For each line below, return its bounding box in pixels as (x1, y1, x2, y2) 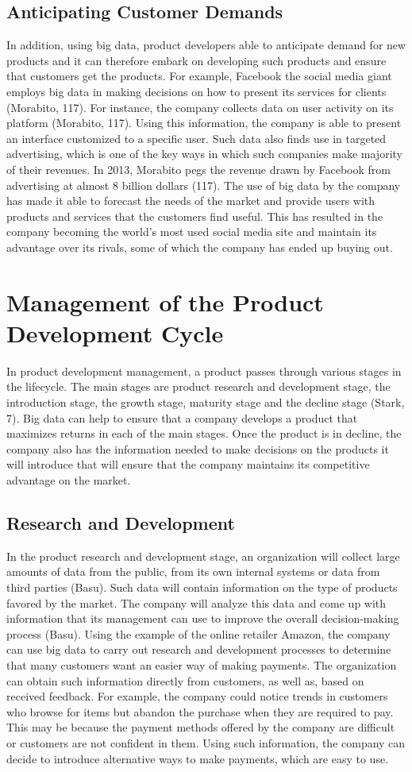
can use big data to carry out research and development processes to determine (6, 641, 391, 658)
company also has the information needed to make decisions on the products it (6, 440, 389, 457)
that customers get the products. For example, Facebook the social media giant (6, 68, 392, 84)
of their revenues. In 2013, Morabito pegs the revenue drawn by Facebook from (6, 160, 391, 177)
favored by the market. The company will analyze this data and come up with (6, 594, 387, 611)
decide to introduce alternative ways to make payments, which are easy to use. (6, 750, 389, 766)
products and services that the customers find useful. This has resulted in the (6, 207, 383, 224)
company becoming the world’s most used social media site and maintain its (6, 223, 377, 240)
